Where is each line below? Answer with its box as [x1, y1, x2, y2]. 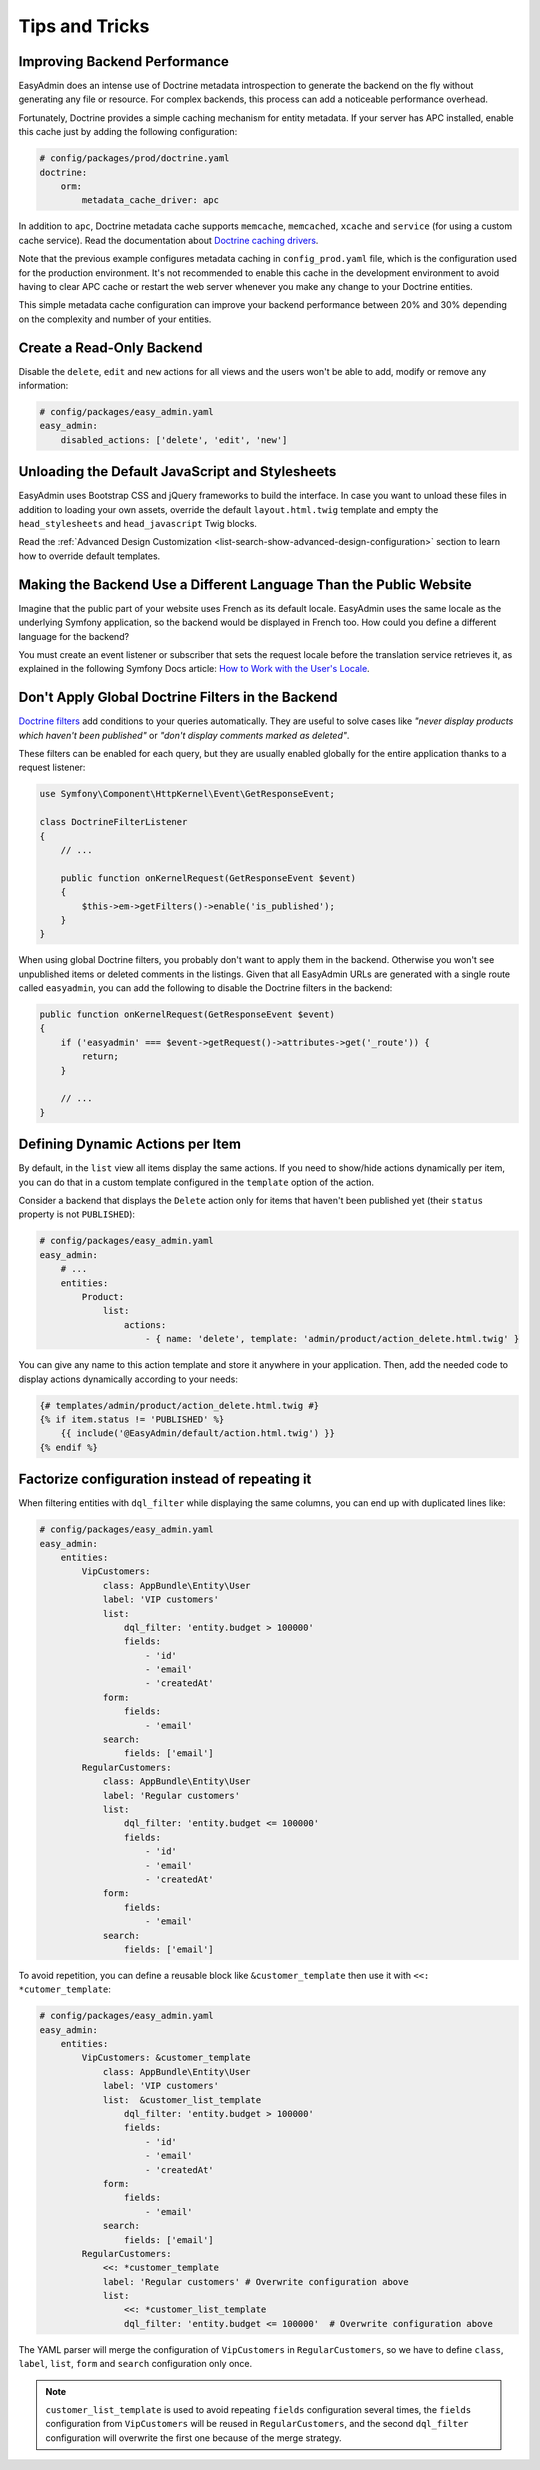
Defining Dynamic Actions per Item [18, 1136, 242, 1153]
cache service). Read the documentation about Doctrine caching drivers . [18, 234, 319, 246]
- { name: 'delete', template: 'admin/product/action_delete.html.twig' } [145, 1333, 520, 1345]
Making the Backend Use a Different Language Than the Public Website [18, 576, 472, 593]
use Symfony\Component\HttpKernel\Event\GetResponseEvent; [39, 788, 335, 800]
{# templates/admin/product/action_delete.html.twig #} [39, 1400, 320, 1411]
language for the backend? [18, 630, 130, 642]
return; [81, 1051, 120, 1062]
